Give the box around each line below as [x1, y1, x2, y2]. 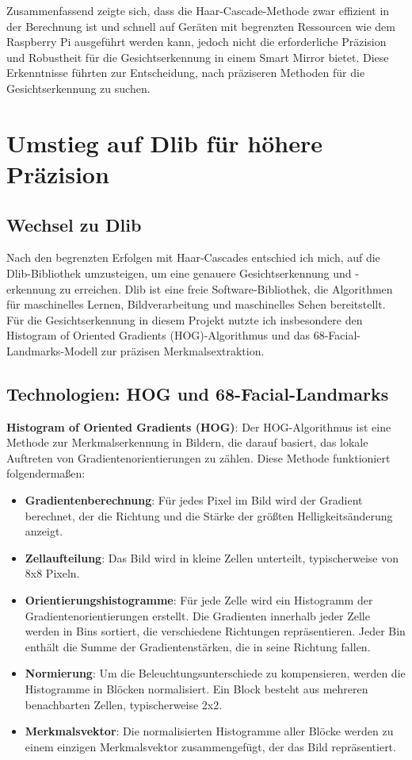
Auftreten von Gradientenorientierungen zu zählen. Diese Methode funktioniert [6, 449, 391, 466]
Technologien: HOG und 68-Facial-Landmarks [6, 381, 389, 405]
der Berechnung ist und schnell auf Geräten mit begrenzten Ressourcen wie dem [6, 17, 395, 34]
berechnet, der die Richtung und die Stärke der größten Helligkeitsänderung [25, 507, 393, 524]
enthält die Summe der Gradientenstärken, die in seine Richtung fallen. [25, 638, 371, 654]
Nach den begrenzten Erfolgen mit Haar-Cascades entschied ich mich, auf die [6, 249, 380, 266]
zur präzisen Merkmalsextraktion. [101, 342, 265, 359]
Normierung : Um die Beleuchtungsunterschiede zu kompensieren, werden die [25, 665, 406, 681]
